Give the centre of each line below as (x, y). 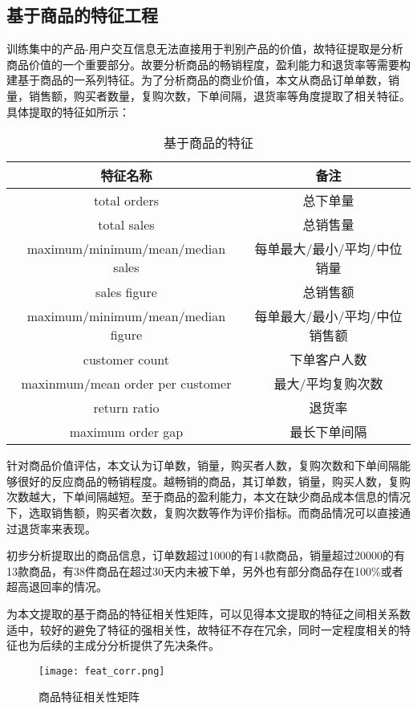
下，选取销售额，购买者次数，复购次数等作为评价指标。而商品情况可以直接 (203, 512)
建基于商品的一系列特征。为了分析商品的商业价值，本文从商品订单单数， (197, 80)
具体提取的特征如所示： (68, 111)
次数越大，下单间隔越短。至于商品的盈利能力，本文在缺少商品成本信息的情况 (208, 497)
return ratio (126, 407)
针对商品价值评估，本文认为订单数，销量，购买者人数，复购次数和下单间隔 (203, 465)
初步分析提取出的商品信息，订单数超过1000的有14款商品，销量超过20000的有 (206, 555)
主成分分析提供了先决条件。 (146, 645)
